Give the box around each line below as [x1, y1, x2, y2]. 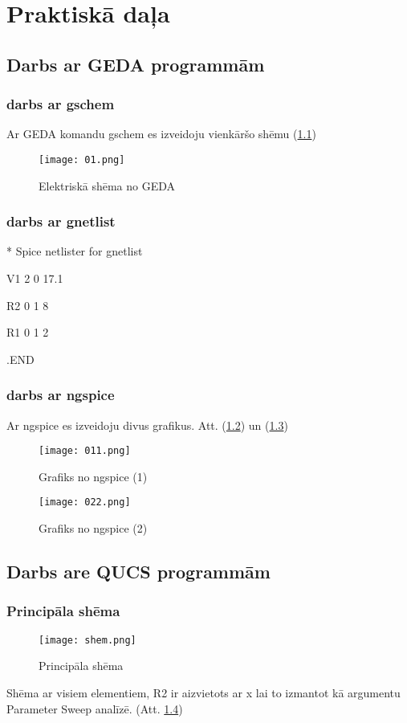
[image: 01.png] [39, 153, 125, 165]
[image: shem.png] [39, 634, 136, 646]
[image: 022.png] [39, 496, 131, 509]
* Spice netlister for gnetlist [6, 243, 143, 259]
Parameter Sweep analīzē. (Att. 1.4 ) [6, 700, 183, 717]
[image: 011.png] [39, 445, 131, 457]
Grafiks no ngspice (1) [39, 468, 148, 484]
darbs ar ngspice [6, 385, 115, 405]
